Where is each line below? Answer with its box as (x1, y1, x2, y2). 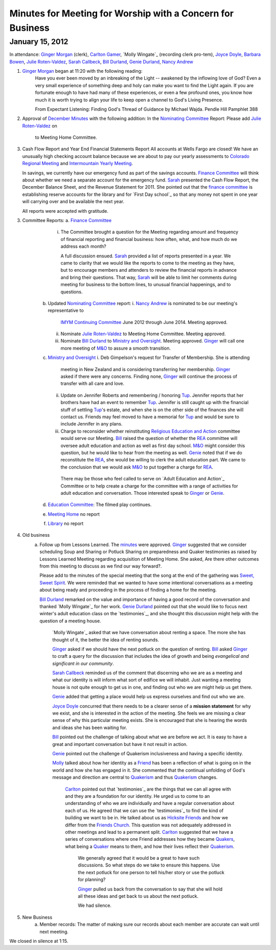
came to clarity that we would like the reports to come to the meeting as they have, (60, 259, 235, 266)
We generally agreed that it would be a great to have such (78, 855, 200, 861)
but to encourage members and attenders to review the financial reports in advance (60, 267, 237, 273)
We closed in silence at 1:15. (9, 938, 68, 944)
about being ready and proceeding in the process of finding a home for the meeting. (39, 587, 217, 593)
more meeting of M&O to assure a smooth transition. (60, 345, 171, 351)
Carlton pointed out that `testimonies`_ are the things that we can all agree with (65, 786, 231, 792)
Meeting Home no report (48, 511, 100, 517)
